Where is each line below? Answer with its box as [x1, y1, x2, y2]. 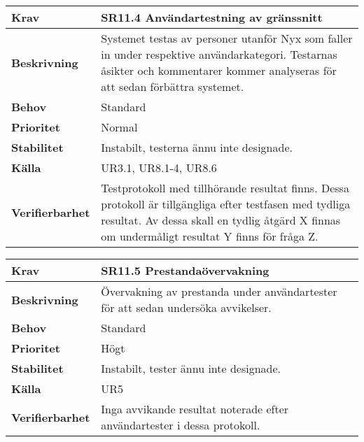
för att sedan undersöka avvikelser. [101, 299, 272, 315]
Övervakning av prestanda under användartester [101, 283, 337, 299]
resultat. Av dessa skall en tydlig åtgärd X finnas [101, 212, 341, 228]
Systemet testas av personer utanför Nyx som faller [101, 30, 353, 46]
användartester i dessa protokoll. [101, 417, 260, 433]
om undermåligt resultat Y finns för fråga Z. [101, 228, 318, 244]
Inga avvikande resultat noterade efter [101, 401, 289, 417]
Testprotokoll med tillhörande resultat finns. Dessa [101, 180, 349, 196]
